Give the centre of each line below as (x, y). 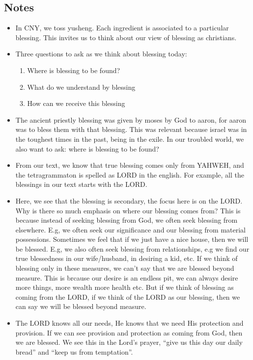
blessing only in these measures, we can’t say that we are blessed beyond (125, 268)
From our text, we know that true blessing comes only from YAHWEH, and (130, 165)
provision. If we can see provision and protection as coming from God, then (129, 332)
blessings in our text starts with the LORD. (81, 184)
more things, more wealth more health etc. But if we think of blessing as (125, 287)
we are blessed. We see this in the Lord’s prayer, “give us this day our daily (129, 342)
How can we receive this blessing (76, 103)
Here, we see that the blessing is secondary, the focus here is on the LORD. (129, 200)
